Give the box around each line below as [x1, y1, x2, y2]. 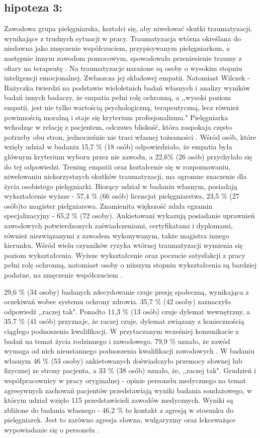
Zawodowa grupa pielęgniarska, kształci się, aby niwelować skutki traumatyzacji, [4, 23, 252, 34]
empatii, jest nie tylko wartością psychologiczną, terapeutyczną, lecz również [4, 102, 239, 112]
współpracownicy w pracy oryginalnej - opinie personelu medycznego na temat [4, 375, 246, 385]
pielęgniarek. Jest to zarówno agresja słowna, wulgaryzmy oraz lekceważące [4, 414, 236, 425]
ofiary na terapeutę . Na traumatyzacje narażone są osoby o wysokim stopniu [4, 62, 242, 73]
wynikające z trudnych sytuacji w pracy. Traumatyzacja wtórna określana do [4, 33, 241, 43]
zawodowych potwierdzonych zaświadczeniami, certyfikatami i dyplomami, [4, 220, 233, 231]
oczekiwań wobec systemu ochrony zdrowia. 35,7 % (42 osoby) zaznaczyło [4, 296, 231, 307]
